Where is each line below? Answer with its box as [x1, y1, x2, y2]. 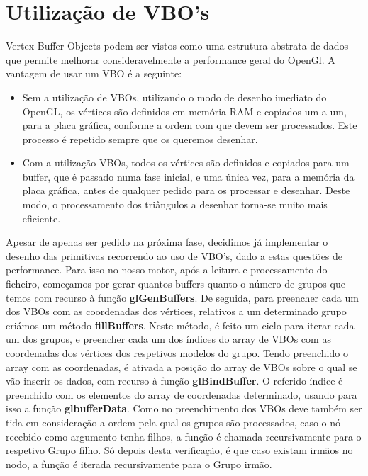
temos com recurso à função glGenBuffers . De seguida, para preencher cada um [6, 290, 359, 305]
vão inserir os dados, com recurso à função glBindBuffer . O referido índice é [6, 373, 343, 388]
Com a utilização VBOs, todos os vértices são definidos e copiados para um [22, 155, 350, 170]
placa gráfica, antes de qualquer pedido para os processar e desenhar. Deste [22, 183, 350, 198]
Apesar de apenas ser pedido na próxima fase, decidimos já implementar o [6, 234, 328, 249]
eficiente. [22, 210, 61, 225]
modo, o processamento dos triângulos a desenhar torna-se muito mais [22, 197, 328, 212]
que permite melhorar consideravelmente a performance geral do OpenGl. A [6, 52, 335, 67]
